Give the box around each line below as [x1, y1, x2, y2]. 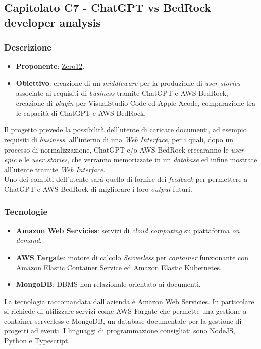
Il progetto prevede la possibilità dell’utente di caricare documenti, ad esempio [4, 124, 247, 135]
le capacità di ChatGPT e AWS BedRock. [16, 107, 146, 118]
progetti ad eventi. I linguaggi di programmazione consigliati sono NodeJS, [4, 325, 235, 336]
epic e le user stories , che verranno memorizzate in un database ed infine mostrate [4, 154, 257, 165]
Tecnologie [4, 205, 48, 218]
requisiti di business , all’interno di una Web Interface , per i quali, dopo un [4, 134, 234, 144]
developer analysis [4, 14, 101, 30]
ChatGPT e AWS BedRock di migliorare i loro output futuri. [4, 183, 192, 194]
